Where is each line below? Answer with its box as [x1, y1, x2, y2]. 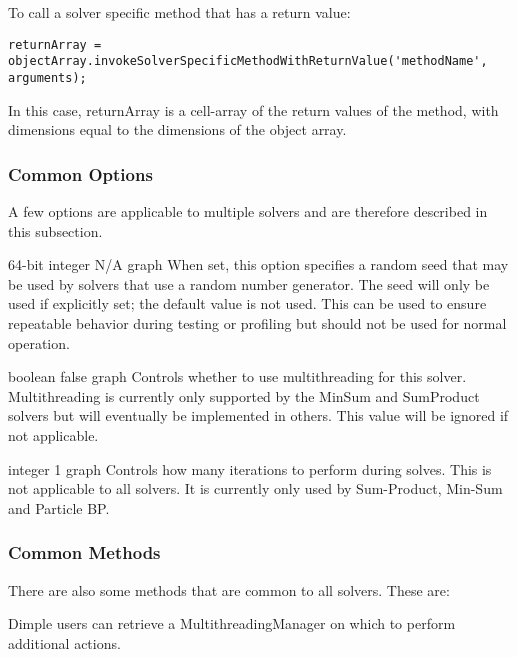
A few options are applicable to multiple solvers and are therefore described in [8, 200, 488, 221]
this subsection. [8, 220, 103, 241]
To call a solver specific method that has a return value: [8, 2, 351, 22]
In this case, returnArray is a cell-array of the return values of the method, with [8, 99, 499, 120]
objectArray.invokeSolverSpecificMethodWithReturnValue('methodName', [8, 54, 488, 69]
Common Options [8, 161, 153, 186]
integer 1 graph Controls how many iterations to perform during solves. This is [8, 458, 492, 479]
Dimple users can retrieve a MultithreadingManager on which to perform [8, 613, 456, 634]
